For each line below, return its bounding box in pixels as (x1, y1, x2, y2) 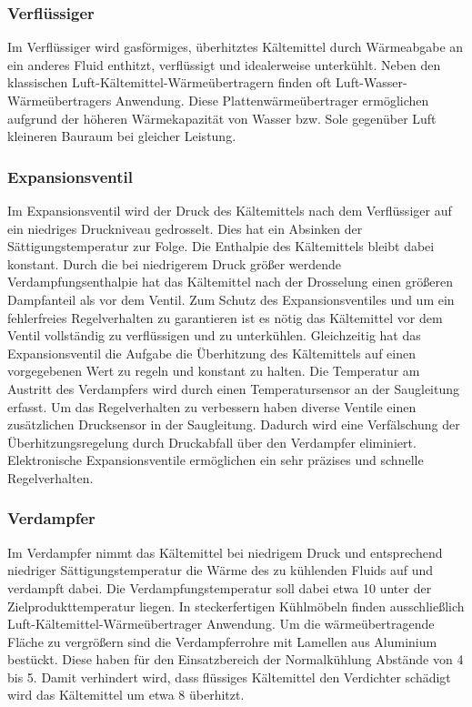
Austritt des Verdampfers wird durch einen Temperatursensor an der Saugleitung (7, 379, 459, 398)
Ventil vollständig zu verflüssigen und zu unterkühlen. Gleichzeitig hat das (7, 326, 421, 345)
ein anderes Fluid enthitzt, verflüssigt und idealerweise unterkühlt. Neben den (7, 55, 441, 74)
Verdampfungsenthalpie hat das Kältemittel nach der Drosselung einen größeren (7, 272, 453, 291)
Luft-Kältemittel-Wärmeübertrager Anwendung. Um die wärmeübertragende (7, 614, 435, 633)
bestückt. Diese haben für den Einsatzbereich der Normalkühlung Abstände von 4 (7, 650, 464, 669)
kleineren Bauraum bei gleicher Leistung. (7, 126, 236, 146)
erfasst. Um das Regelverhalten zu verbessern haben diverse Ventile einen (7, 397, 417, 416)
